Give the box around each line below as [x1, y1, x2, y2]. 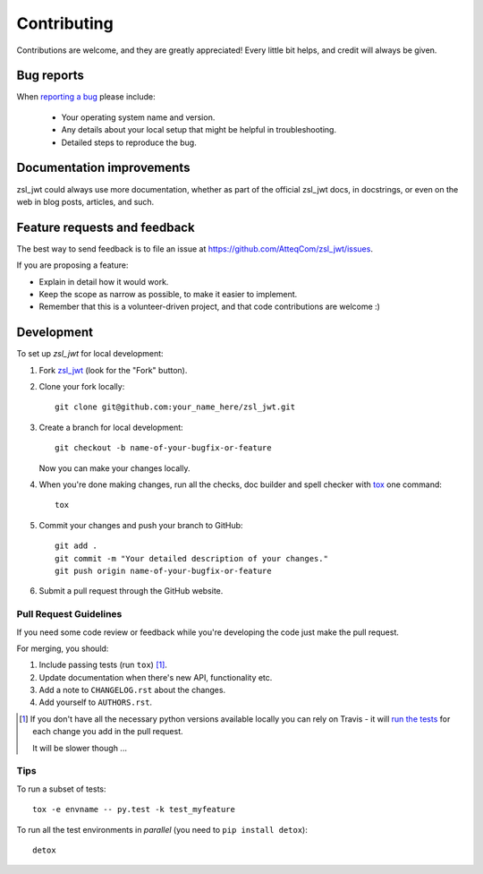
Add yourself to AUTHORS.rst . [38, 697, 152, 707]
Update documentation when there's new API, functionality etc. [38, 672, 273, 682]
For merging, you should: [16, 643, 109, 654]
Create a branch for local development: [38, 422, 183, 433]
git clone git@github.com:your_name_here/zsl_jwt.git [55, 402, 295, 412]
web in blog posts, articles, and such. [16, 196, 155, 207]
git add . [55, 541, 97, 551]
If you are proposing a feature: [16, 260, 129, 270]
